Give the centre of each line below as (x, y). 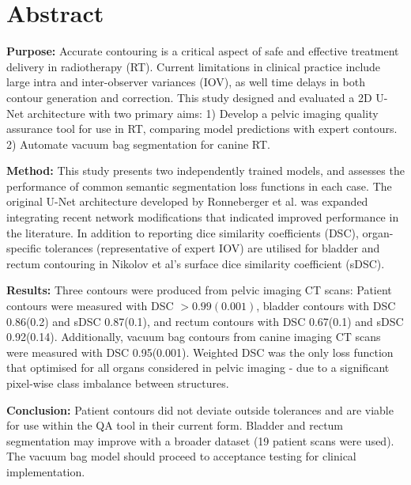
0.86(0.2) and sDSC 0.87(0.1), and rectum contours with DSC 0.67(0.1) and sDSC (205, 321)
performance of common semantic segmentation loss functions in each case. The (199, 186)
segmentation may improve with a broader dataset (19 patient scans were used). (200, 440)
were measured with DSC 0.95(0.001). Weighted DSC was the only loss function (200, 352)
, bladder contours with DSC (326, 306)
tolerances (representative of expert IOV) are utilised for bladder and (212, 248)
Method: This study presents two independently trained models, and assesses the (205, 171)
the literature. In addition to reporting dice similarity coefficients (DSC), (183, 232)
